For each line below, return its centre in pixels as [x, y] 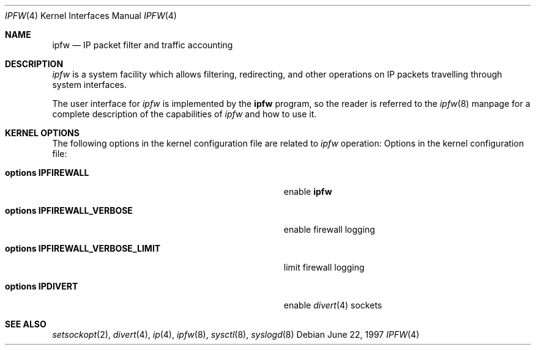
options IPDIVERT [42, 286]
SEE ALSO [26, 324]
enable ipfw [308, 191]
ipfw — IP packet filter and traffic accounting [143, 45]
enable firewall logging [329, 229]
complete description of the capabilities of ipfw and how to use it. [184, 114]
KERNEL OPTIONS [42, 133]
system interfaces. [90, 85]
